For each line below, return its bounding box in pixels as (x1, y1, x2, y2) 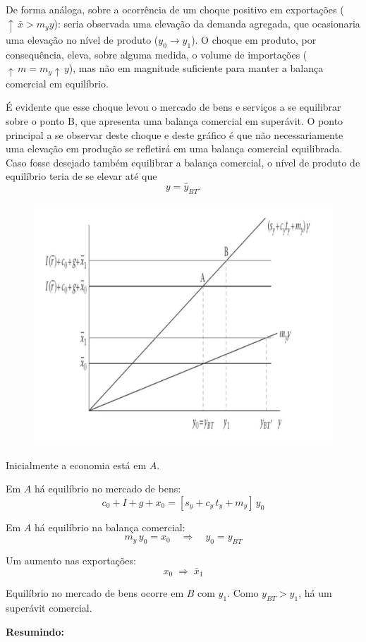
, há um (298, 586, 332, 600)
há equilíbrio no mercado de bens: (35, 481, 181, 496)
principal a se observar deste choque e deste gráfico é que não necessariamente (6, 127, 343, 142)
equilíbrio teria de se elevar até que (6, 169, 157, 183)
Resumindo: (6, 624, 65, 638)
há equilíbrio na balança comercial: (35, 519, 185, 534)
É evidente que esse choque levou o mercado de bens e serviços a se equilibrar (6, 99, 341, 114)
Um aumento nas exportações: (6, 553, 136, 568)
